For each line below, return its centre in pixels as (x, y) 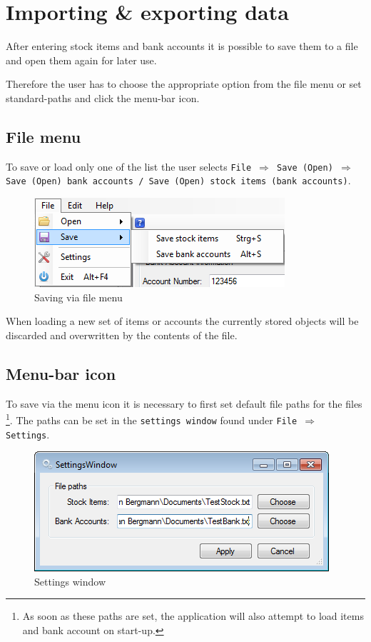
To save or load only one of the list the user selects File (129, 166)
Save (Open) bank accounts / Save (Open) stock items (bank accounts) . (178, 180)
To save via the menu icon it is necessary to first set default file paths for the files (184, 403)
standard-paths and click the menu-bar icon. (103, 97)
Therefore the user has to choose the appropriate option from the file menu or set (184, 84)
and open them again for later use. (81, 60)
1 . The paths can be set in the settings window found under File (152, 419)
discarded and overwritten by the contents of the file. (122, 335)
